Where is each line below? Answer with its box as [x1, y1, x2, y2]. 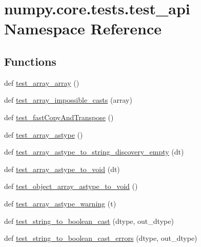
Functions [4, 53, 56, 69]
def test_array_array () [4, 77, 79, 88]
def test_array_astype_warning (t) [4, 198, 116, 208]
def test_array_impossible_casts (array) [4, 94, 132, 105]
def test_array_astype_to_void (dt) [4, 163, 120, 174]
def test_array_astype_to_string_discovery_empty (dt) [4, 146, 184, 157]
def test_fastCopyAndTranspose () [4, 111, 114, 122]
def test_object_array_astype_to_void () [4, 181, 138, 192]
